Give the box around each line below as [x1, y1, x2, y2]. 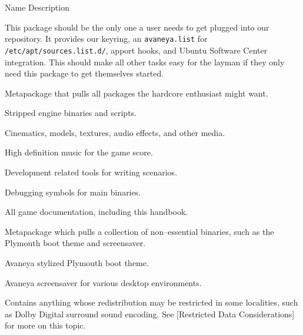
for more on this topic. [5, 319, 86, 331]
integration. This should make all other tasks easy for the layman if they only [5, 55, 285, 68]
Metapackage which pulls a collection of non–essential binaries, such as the [5, 225, 274, 237]
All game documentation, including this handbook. [5, 205, 188, 218]
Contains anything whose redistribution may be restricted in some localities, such [5, 296, 298, 309]
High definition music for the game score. [5, 146, 153, 158]
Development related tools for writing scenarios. [5, 166, 178, 178]
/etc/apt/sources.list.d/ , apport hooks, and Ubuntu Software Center [5, 44, 268, 56]
